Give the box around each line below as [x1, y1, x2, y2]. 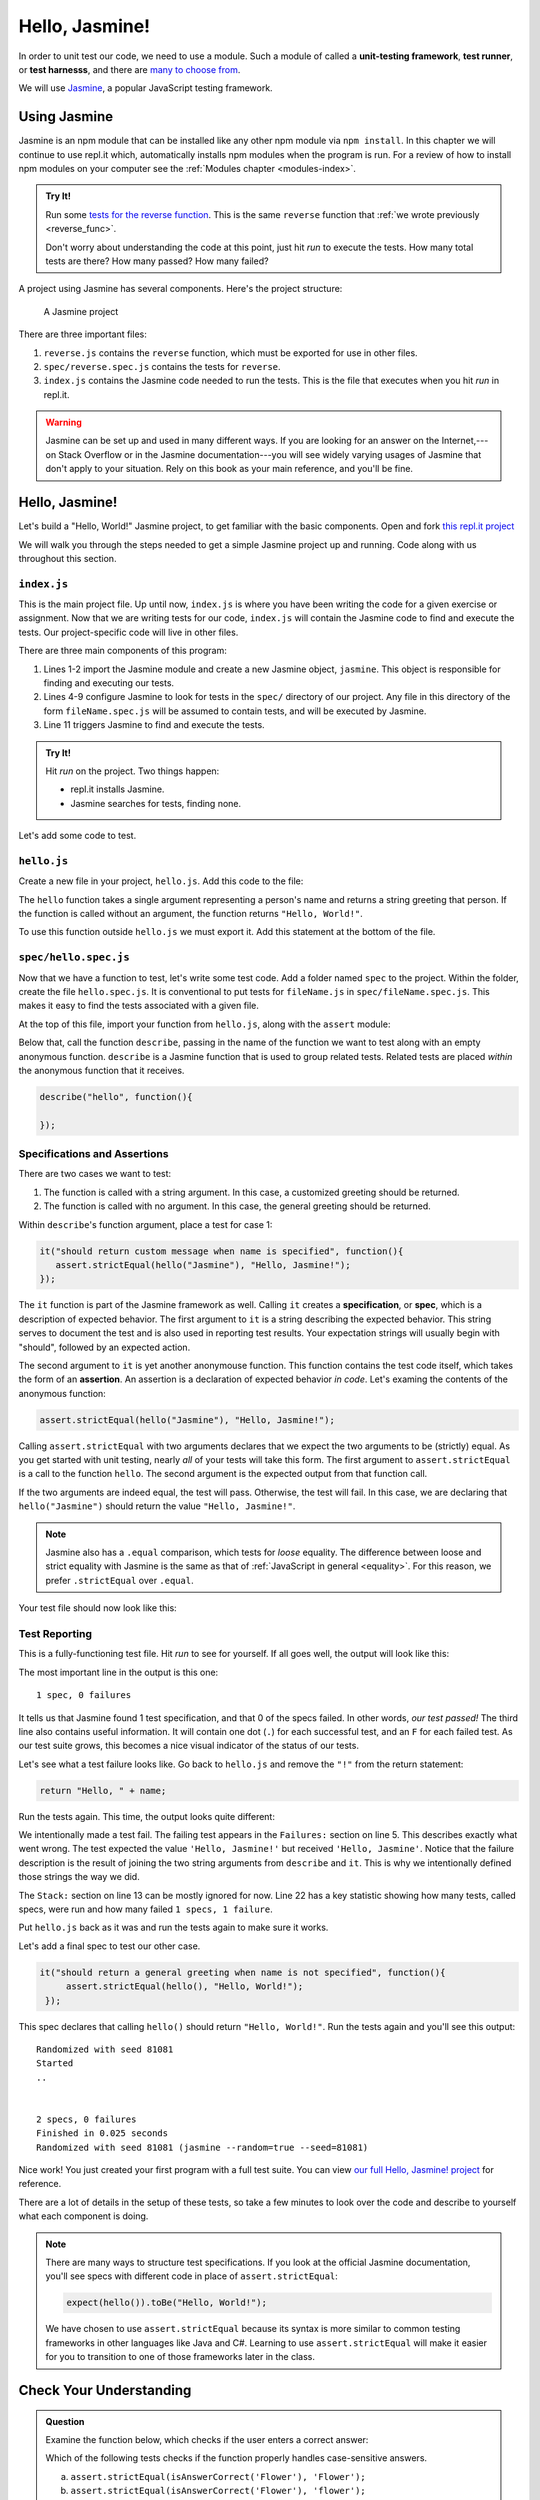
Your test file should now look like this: [18, 1602, 177, 1614]
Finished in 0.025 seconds [36, 2128, 169, 2139]
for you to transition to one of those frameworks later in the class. [45, 2351, 315, 2363]
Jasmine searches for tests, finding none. [70, 797, 242, 809]
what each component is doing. [18, 2210, 149, 2222]
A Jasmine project [43, 305, 119, 317]
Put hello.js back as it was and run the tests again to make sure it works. [18, 1921, 329, 1934]
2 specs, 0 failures [36, 2113, 137, 2125]
